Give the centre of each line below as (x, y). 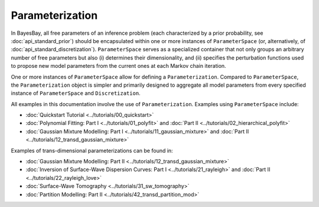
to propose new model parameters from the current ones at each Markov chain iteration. (119, 66)
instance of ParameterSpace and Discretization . (76, 93)
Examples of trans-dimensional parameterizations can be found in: (92, 150)
